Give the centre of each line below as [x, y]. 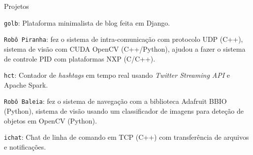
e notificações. [25, 146]
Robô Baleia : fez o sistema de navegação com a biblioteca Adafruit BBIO [115, 101]
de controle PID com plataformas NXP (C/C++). [80, 58]
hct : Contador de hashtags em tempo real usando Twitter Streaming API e [117, 75]
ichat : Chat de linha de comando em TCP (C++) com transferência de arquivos [126, 137]
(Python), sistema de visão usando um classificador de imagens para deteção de [124, 111]
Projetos [16, 6]
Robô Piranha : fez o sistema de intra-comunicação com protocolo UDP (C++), [124, 39]
